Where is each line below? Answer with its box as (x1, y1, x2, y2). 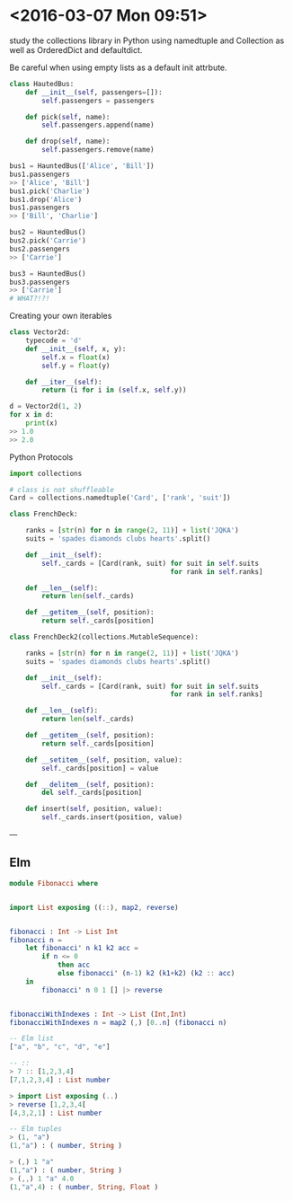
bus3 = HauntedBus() (9, 269, 87, 278)
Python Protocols (9, 451, 74, 463)
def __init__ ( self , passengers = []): (25, 87, 164, 97)
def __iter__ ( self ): (25, 377, 102, 386)
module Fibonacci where (9, 879, 99, 888)
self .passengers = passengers (41, 96, 155, 105)
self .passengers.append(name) (41, 120, 155, 130)
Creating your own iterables (9, 311, 112, 322)
